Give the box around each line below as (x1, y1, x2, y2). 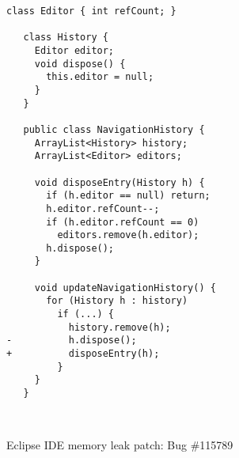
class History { (23, 32, 108, 44)
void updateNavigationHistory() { (34, 282, 216, 293)
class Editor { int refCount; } (6, 6, 176, 17)
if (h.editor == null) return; (46, 190, 211, 202)
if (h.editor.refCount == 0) (46, 216, 199, 228)
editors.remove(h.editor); (57, 229, 199, 241)
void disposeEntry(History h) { (34, 176, 205, 188)
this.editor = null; (46, 71, 154, 83)
